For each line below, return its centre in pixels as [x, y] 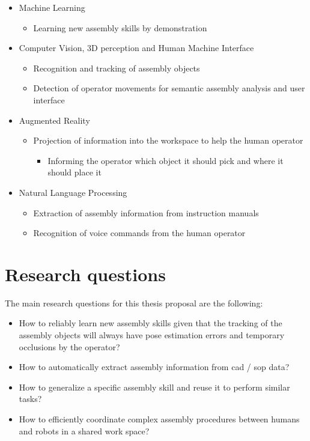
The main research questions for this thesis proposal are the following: [134, 303]
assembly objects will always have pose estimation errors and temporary [152, 335]
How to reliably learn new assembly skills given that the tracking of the [150, 323]
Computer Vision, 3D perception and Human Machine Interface [136, 48]
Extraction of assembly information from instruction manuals [146, 212]
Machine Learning [52, 7]
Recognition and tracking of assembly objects [117, 68]
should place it [74, 172]
